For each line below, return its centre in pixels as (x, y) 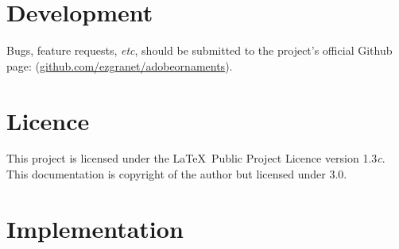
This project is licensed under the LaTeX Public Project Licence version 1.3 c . (196, 158)
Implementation (95, 228)
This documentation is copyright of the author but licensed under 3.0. (177, 174)
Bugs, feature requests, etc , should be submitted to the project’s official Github (199, 50)
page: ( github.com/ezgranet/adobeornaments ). (120, 65)
